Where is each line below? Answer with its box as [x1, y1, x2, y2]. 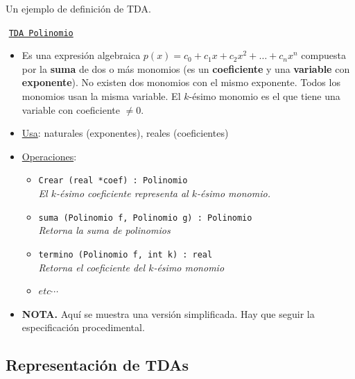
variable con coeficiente [21, 102, 120, 117]
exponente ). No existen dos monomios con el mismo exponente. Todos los [21, 75, 340, 90]
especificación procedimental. [21, 320, 145, 335]
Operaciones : [21, 149, 77, 163]
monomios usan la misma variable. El [21, 89, 181, 103]
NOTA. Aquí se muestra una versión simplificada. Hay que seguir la [21, 306, 315, 321]
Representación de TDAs [6, 354, 189, 376]
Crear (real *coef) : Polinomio [38, 176, 188, 186]
